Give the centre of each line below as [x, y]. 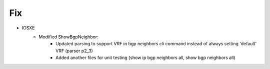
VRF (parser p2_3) [74, 51]
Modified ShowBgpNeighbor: [68, 37]
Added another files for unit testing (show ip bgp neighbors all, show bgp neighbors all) [145, 58]
